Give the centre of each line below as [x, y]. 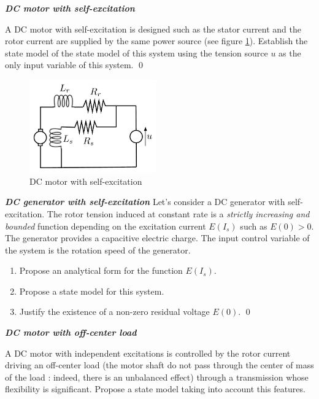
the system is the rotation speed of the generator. [98, 250]
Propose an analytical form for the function [101, 270]
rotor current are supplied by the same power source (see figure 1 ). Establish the [156, 41]
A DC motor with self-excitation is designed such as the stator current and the [153, 29]
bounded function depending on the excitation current [106, 226]
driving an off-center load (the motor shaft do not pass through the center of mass [159, 365]
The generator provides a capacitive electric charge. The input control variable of [157, 238]
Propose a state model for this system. [92, 291]
